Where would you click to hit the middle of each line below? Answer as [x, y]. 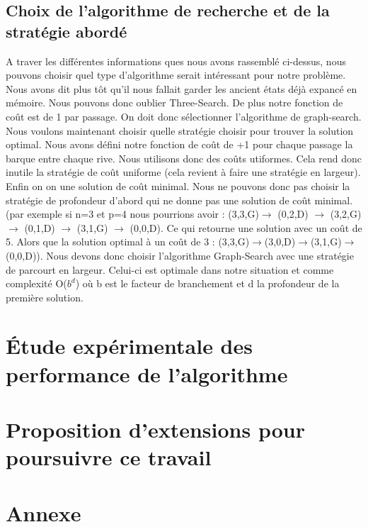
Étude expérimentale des [129, 346]
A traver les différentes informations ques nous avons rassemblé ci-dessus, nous [176, 61]
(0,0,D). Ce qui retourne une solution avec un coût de [246, 227]
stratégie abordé [67, 31]
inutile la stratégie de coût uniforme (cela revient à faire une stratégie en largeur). [183, 172]
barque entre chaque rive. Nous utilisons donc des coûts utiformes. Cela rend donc [184, 158]
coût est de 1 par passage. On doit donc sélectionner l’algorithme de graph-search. [184, 116]
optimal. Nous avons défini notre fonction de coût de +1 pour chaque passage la [179, 144]
